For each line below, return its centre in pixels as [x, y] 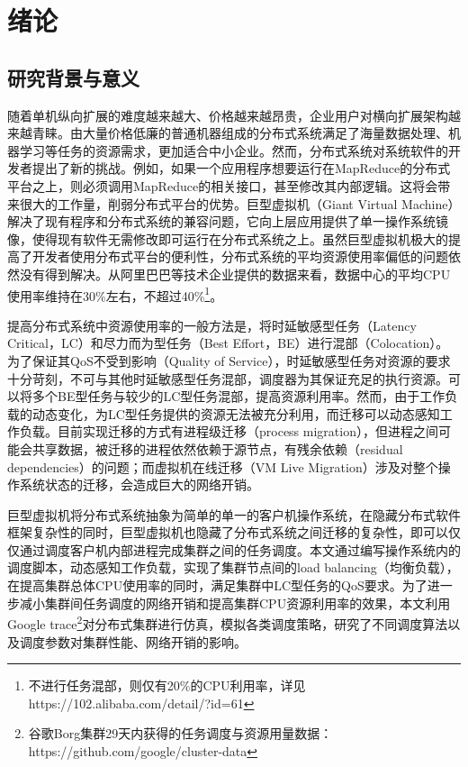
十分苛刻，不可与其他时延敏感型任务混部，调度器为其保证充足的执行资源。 [228, 378]
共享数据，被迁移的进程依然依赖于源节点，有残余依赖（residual [217, 448]
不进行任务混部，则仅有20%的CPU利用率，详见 [167, 685]
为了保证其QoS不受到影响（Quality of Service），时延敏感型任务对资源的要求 [229, 360]
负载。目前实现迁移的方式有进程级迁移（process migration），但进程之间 [229, 431]
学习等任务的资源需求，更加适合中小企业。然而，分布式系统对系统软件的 [234, 150]
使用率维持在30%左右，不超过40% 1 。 [115, 294]
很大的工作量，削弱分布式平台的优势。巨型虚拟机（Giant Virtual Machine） [240, 203]
